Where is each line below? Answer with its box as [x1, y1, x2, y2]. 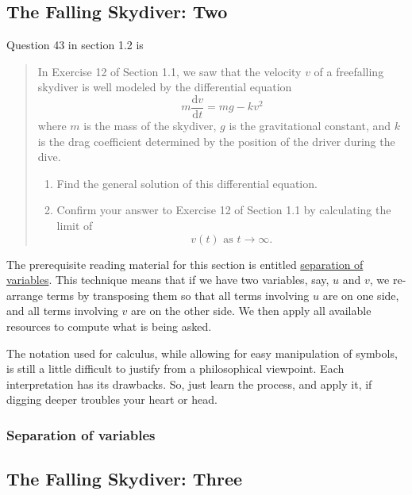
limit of [56, 217, 93, 234]
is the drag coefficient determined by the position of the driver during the [37, 132, 395, 149]
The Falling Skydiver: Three [6, 466, 243, 491]
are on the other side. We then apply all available [131, 302, 372, 319]
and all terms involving [6, 302, 118, 319]
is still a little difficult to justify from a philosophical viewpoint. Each [6, 360, 345, 377]
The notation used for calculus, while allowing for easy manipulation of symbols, [6, 344, 398, 361]
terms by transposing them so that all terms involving [46, 286, 310, 303]
